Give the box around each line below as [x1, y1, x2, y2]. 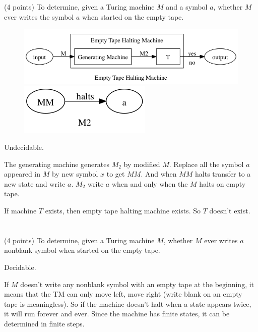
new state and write [4, 178, 66, 189]
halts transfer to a [195, 169, 251, 179]
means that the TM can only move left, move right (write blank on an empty [4, 289, 242, 299]
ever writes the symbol [4, 11, 74, 22]
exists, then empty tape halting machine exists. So [45, 205, 201, 215]
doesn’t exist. [209, 205, 250, 215]
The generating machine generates [4, 158, 109, 169]
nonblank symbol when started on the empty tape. [4, 245, 160, 255]
